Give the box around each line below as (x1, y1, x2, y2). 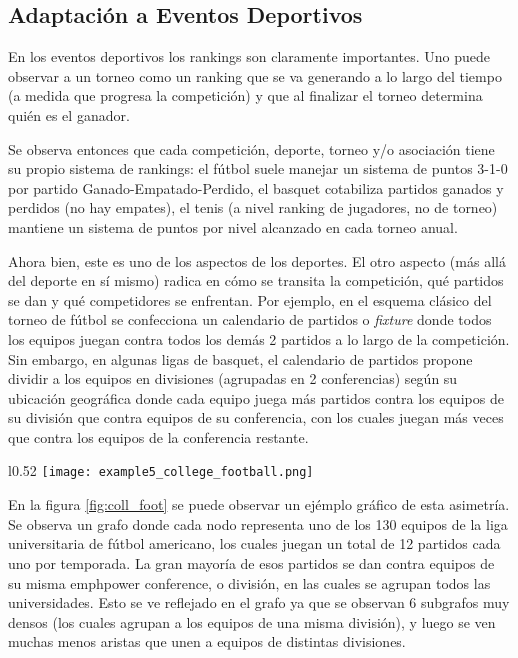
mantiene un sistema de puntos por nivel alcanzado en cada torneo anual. (8, 216, 458, 237)
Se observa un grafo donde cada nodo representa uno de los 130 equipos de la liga (8, 513, 508, 534)
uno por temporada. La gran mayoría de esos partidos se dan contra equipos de (8, 552, 495, 573)
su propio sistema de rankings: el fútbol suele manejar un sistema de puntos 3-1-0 (8, 158, 508, 179)
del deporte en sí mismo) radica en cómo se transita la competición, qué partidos (8, 270, 504, 291)
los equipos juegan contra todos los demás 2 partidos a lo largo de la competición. (8, 328, 510, 349)
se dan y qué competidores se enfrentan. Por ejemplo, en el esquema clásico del (8, 289, 492, 310)
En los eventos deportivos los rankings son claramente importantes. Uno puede (8, 46, 490, 67)
